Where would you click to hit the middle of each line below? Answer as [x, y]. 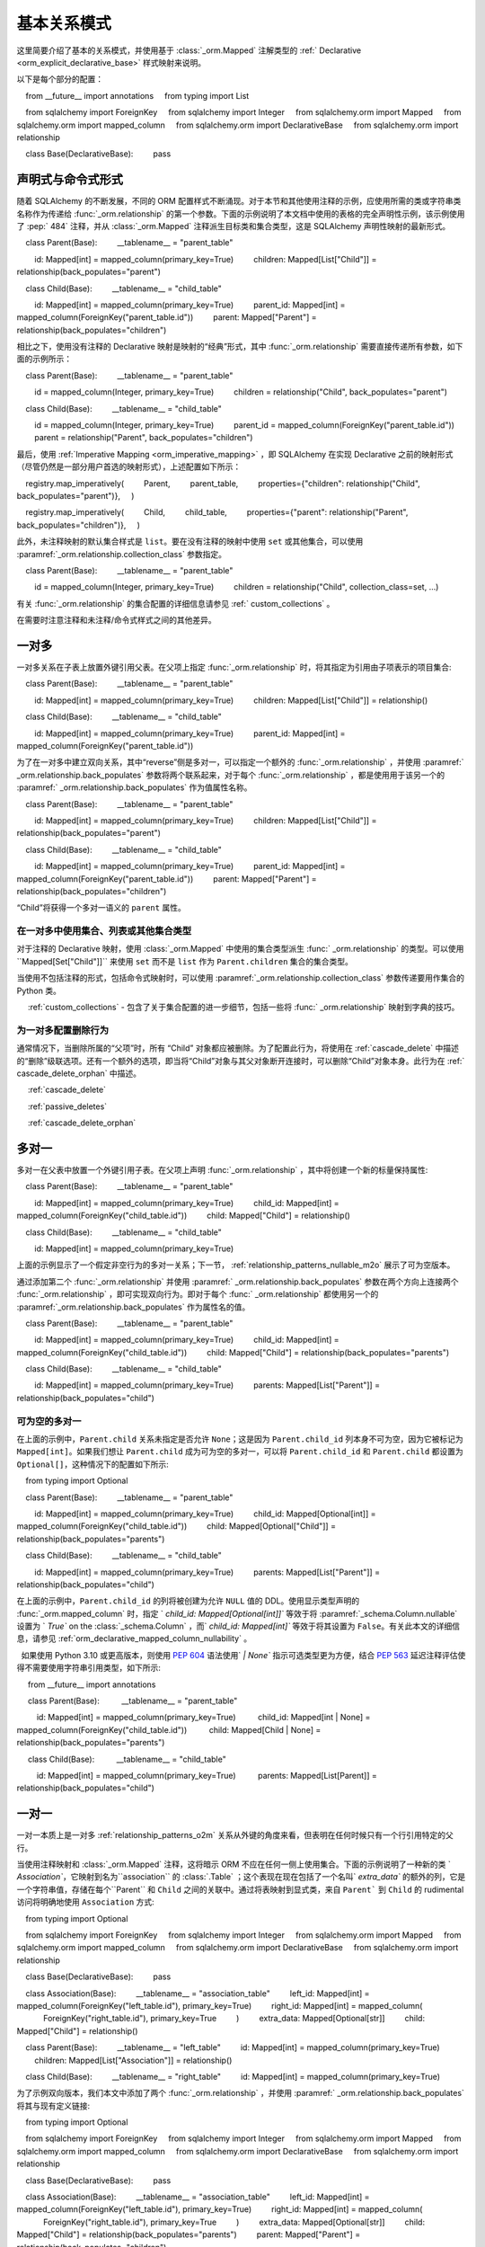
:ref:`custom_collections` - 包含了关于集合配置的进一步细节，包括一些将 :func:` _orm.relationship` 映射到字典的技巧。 [243, 1007]
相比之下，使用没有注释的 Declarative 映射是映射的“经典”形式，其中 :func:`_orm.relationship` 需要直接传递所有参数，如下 [240, 347]
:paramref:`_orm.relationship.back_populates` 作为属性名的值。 [133, 1307]
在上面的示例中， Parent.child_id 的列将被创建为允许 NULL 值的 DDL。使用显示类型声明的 [188, 1601]
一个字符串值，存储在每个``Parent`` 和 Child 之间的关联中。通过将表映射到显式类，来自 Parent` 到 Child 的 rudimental [240, 1889]
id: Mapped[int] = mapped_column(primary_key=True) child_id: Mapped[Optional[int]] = [205, 1514]
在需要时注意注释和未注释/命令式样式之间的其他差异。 [117, 620]
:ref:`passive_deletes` [67, 1106]
